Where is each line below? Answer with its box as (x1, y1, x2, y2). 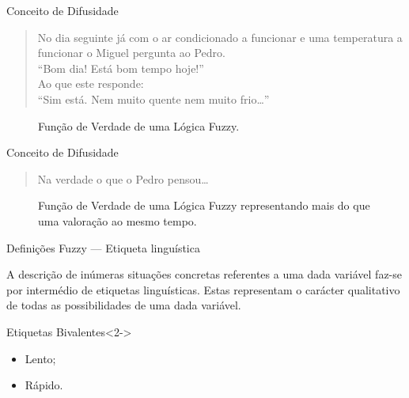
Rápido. (25, 377, 63, 393)
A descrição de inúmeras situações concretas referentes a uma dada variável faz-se (6, 266, 403, 282)
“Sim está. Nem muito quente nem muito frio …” (37, 90, 270, 107)
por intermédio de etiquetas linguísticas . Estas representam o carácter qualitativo (6, 281, 400, 298)
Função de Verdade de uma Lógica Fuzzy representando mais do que (38, 197, 370, 214)
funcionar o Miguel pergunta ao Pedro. (37, 44, 225, 61)
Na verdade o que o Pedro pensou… (37, 170, 209, 187)
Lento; (25, 350, 56, 366)
